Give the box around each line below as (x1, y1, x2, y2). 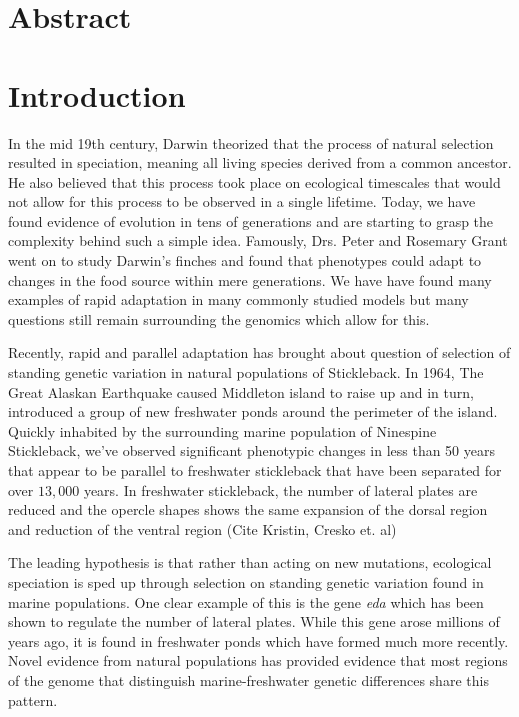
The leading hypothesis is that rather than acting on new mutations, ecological (8, 552, 492, 573)
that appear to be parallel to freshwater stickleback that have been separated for (8, 460, 502, 480)
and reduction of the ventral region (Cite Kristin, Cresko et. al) (8, 518, 397, 539)
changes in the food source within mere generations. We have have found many (8, 269, 492, 290)
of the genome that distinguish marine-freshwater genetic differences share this (8, 669, 489, 690)
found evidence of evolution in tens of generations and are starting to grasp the (8, 210, 494, 231)
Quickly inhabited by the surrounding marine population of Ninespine (8, 420, 437, 441)
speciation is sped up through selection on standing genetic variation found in (8, 571, 484, 592)
